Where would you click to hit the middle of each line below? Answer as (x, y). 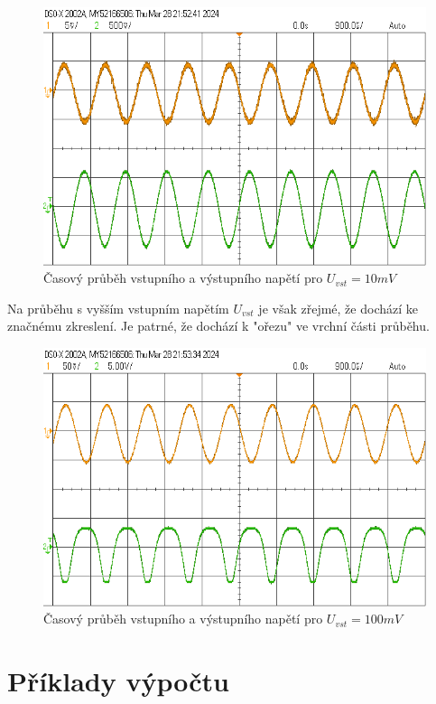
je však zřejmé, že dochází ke (338, 308)
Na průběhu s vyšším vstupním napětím (118, 308)
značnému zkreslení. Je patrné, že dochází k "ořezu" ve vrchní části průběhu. (218, 326)
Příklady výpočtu (118, 681)
